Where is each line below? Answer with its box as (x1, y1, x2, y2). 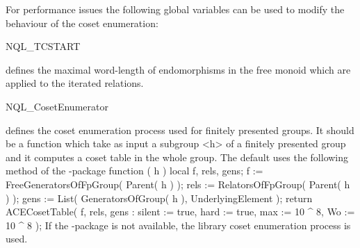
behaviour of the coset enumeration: (6, 15, 158, 30)
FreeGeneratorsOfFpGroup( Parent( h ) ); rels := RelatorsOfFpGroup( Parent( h (6, 176, 350, 191)
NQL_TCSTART (6, 39, 81, 53)
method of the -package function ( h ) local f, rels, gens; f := (6, 163, 263, 178)
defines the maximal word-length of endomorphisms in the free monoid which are (6, 62, 351, 76)
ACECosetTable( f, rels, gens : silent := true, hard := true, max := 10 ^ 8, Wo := (6, 204, 355, 219)
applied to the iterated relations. (6, 76, 144, 90)
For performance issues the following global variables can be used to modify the (6, 2, 345, 16)
